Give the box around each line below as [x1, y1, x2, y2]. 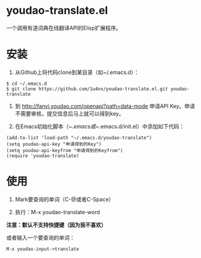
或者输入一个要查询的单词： [6, 234, 75, 241]
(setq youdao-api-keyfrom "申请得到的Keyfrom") [6, 147, 123, 153]
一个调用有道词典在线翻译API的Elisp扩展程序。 [6, 24, 122, 31]
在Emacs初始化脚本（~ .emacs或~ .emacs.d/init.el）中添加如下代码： [14, 123, 185, 130]
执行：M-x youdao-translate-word [14, 208, 100, 215]
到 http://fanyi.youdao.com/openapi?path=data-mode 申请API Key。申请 [14, 102, 196, 109]
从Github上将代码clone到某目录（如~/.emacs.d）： [14, 69, 140, 76]
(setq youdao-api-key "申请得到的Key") [6, 141, 102, 147]
